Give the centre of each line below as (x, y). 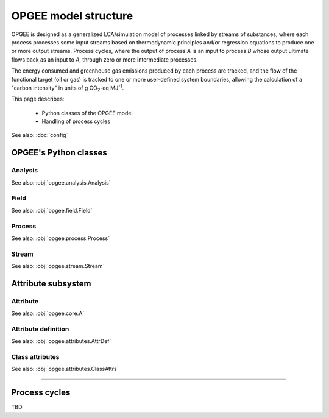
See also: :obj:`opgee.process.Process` (60, 238)
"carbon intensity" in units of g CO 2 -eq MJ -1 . (68, 88)
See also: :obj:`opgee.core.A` (48, 313)
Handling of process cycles (76, 121)
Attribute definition (40, 329)
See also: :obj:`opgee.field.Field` (52, 210)
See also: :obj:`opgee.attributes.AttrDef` (61, 341)
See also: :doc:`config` (40, 135)
